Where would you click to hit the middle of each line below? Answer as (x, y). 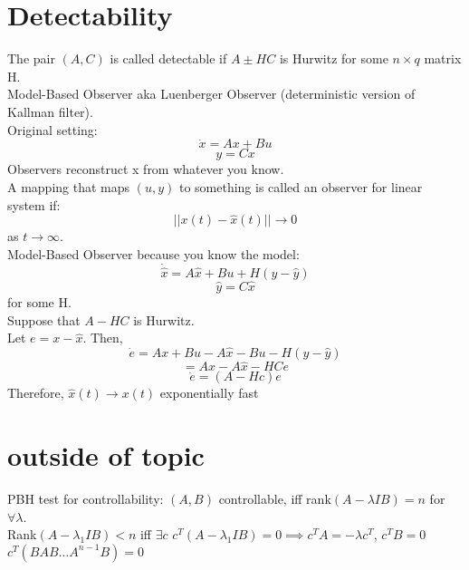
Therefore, (36, 393)
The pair (31, 58)
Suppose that (44, 319)
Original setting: (53, 129)
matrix (443, 58)
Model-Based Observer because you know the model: (153, 253)
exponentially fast (209, 393)
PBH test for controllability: (86, 499)
